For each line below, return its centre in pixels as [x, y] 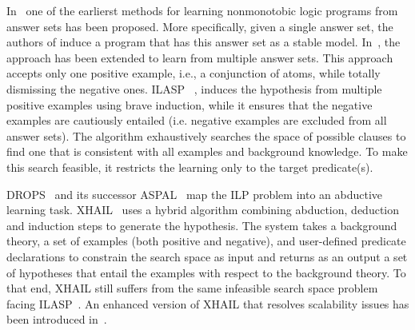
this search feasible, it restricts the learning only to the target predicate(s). [190, 167]
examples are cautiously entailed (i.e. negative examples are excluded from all [197, 120]
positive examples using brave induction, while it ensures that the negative [190, 104]
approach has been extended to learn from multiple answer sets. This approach [200, 57]
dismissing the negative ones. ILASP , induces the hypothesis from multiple [194, 88]
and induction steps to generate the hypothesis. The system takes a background [202, 225]
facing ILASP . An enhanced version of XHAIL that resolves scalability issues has [208, 303]
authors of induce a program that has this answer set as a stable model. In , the [204, 42]
